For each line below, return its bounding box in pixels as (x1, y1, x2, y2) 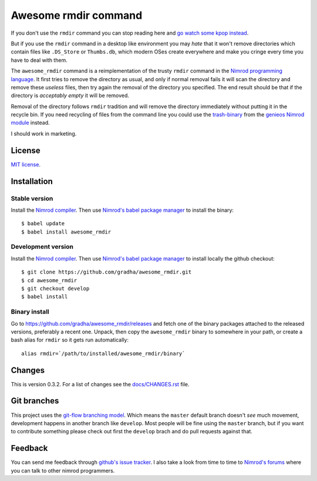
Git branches (11, 396, 59, 406)
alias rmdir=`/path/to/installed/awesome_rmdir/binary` (21, 350, 186, 357)
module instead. (11, 119, 50, 126)
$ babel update (21, 221, 65, 227)
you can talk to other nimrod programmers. (11, 467, 115, 474)
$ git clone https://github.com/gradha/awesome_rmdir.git (21, 269, 192, 276)
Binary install (11, 308, 49, 316)
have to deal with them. (11, 56, 68, 64)
